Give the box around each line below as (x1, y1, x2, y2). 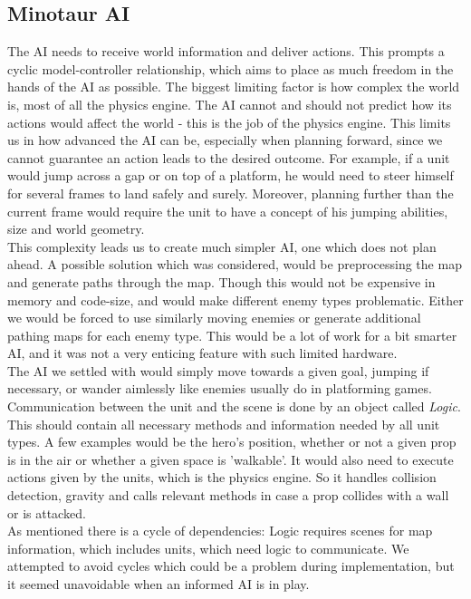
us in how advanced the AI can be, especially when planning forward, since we (7, 130, 443, 150)
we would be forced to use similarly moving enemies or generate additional (7, 308, 421, 327)
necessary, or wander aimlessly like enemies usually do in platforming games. (7, 379, 432, 398)
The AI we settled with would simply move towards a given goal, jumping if (7, 361, 429, 380)
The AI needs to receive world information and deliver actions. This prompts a (7, 42, 445, 61)
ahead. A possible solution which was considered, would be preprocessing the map (7, 255, 462, 274)
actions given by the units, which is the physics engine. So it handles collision (7, 468, 437, 487)
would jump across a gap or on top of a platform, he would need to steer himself (7, 166, 454, 185)
